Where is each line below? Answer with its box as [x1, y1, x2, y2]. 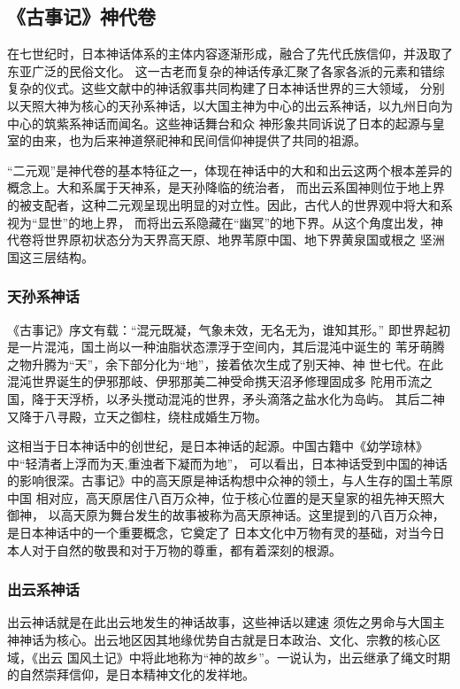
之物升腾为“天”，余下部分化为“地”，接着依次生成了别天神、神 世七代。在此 [7, 354, 444, 373]
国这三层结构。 [7, 247, 94, 266]
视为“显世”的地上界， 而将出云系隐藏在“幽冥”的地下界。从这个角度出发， [7, 213, 432, 231]
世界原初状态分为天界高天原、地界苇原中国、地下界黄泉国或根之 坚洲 [43, 230, 445, 249]
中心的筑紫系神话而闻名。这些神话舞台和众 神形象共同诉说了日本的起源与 [7, 113, 433, 132]
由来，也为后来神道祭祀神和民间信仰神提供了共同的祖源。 [31, 131, 366, 150]
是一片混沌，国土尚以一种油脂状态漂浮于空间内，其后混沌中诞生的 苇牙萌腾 [7, 337, 445, 356]
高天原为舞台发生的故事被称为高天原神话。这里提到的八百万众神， [60, 506, 445, 524]
